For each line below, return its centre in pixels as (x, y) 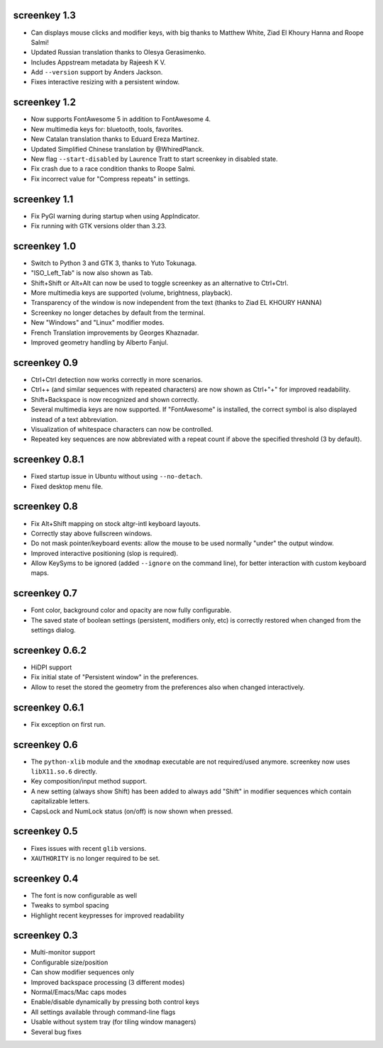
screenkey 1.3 (44, 15)
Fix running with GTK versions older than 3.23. (99, 226)
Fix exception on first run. (68, 724)
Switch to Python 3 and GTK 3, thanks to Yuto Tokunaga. (114, 263)
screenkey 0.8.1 (49, 460)
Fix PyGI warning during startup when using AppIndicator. (115, 216)
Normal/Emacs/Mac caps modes (79, 992)
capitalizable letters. (60, 801)
